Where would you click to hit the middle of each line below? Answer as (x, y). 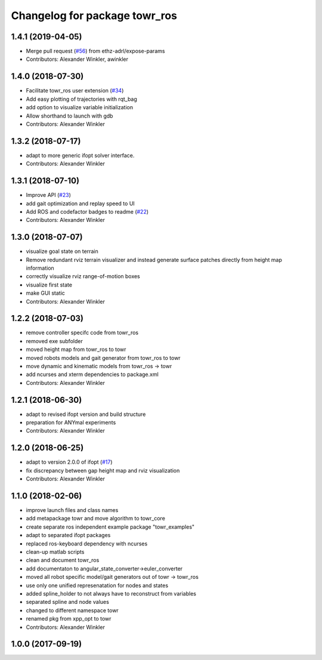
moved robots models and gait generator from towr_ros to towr (103, 357)
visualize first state (49, 285)
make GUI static (46, 293)
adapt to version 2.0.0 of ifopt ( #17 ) (69, 462)
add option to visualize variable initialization (80, 107)
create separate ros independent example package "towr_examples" (110, 527)
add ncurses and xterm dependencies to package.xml (92, 374)
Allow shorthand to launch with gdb (69, 116)
